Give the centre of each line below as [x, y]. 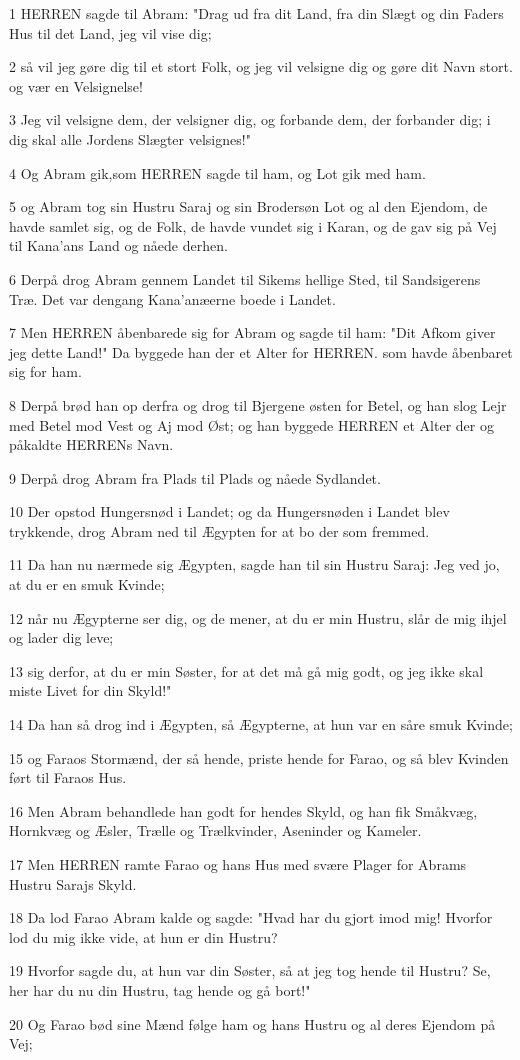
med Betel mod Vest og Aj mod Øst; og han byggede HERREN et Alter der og [251, 424]
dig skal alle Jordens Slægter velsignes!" [130, 138]
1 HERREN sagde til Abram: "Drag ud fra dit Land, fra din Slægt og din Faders [256, 13]
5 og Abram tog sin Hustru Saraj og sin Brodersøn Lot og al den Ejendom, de [248, 206]
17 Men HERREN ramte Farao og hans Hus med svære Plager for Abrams [238, 864]
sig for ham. [45, 371]
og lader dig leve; [61, 637]
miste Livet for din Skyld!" [90, 690]
